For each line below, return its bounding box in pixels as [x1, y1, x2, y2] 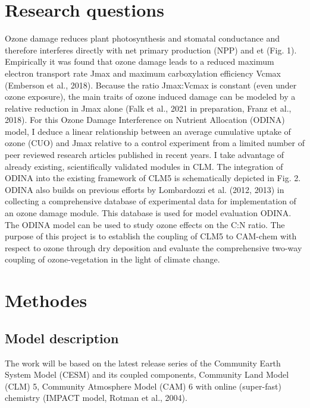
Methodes [5, 288, 87, 312]
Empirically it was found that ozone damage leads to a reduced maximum [5, 55, 274, 68]
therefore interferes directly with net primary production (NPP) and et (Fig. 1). [5, 43, 297, 56]
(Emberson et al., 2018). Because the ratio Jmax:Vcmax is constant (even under [5, 78, 297, 91]
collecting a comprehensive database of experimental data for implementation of [5, 195, 296, 207]
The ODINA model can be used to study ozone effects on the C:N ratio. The [5, 218, 285, 230]
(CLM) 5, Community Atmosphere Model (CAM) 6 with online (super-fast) [5, 379, 281, 392]
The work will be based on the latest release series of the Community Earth [5, 356, 281, 369]
